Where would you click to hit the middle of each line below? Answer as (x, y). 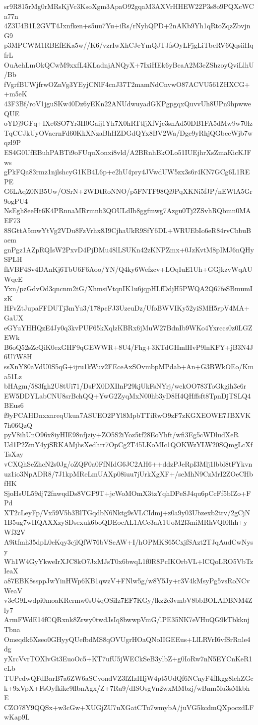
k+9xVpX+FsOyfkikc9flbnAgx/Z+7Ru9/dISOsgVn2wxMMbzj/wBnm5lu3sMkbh (127, 687)
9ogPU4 (16, 201)
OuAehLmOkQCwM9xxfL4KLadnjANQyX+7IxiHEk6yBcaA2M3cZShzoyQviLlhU (129, 64)
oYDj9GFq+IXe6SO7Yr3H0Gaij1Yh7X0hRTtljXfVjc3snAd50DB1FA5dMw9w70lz (128, 123)
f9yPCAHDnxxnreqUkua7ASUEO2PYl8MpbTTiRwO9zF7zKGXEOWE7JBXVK (128, 415)
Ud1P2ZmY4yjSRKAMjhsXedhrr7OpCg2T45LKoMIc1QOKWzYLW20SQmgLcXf (128, 444)
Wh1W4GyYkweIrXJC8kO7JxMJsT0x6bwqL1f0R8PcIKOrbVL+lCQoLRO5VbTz (129, 561)
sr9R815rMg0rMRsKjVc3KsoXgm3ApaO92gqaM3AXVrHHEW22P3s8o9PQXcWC (129, 6)
